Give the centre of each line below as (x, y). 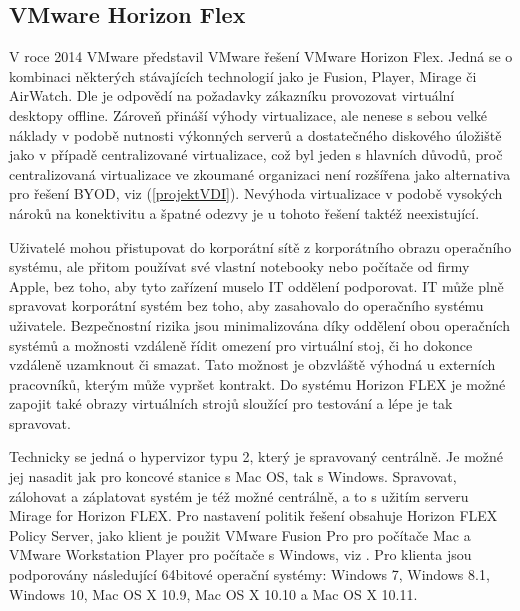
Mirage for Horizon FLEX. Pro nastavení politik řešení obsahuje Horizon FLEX (253, 515)
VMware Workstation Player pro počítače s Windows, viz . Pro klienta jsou (240, 554)
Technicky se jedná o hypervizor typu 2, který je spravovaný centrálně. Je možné (256, 456)
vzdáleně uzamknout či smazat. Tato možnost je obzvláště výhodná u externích (252, 364)
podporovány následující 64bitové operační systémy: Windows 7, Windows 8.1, (249, 574)
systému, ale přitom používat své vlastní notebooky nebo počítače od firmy (239, 266)
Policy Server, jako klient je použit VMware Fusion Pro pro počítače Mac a (240, 534)
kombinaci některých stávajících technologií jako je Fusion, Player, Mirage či (243, 75)
